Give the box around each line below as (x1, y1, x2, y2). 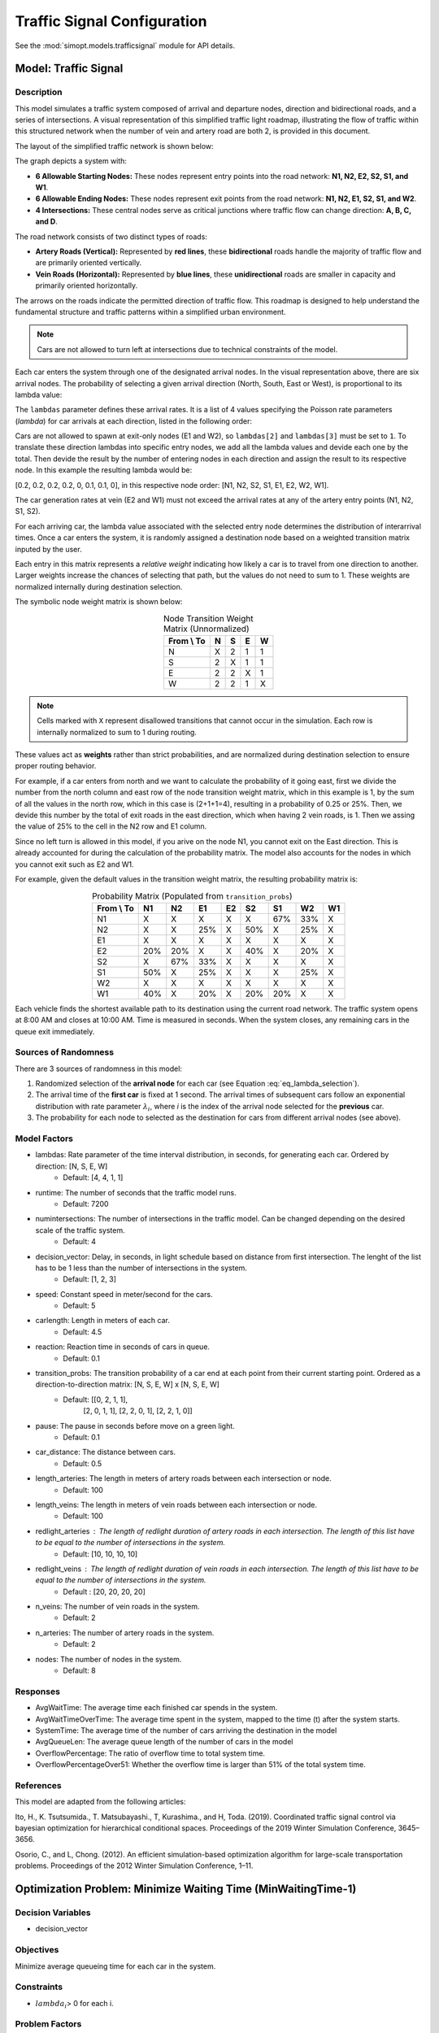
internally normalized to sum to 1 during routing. (37, 727, 197, 737)
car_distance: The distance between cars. (35, 1447, 176, 1457)
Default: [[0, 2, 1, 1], (63, 1395, 128, 1404)
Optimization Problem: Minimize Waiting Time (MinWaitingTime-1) (15, 1883, 357, 1896)
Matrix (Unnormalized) (163, 623, 250, 634)
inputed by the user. (15, 544, 82, 554)
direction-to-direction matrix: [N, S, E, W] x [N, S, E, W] (35, 1379, 219, 1390)
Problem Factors (15, 2018, 82, 2030)
